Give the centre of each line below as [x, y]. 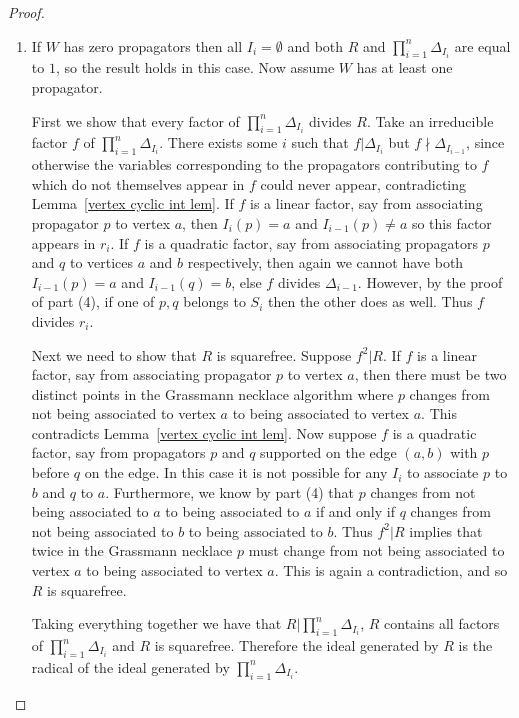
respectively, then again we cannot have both [325, 262]
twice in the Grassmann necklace [132, 550]
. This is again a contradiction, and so [391, 570]
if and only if [355, 511]
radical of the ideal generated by [130, 666]
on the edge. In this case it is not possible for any [236, 472]
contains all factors [442, 623]
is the [475, 645]
